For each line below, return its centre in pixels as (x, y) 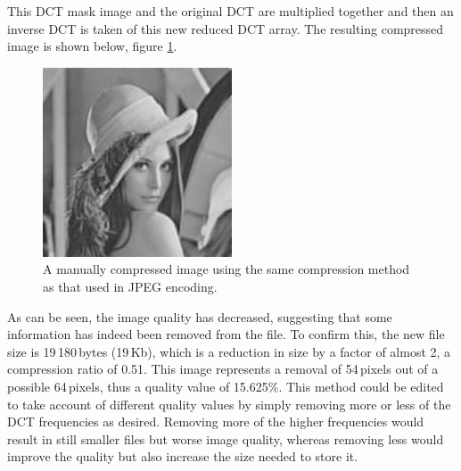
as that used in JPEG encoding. (130, 286)
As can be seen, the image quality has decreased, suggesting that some (200, 316)
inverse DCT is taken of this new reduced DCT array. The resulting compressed (226, 28)
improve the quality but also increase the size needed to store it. (183, 456)
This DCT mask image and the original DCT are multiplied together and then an (230, 11)
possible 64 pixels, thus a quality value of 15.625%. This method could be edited (226, 386)
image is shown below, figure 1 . (92, 46)
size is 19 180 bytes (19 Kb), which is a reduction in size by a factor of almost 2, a (229, 351)
